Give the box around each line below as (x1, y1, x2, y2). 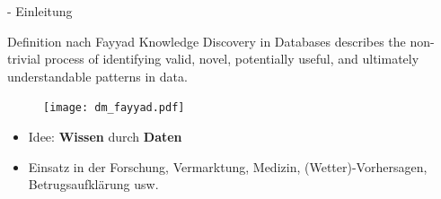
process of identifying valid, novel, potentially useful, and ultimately (44, 49, 419, 68)
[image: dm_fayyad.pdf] (43, 101, 185, 115)
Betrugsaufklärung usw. (28, 175, 159, 194)
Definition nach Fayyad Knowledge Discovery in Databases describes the (7, 31, 406, 50)
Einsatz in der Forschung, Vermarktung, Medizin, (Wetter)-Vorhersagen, (28, 157, 428, 176)
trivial (7, 49, 41, 68)
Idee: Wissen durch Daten (28, 127, 182, 146)
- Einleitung (7, 2, 73, 20)
